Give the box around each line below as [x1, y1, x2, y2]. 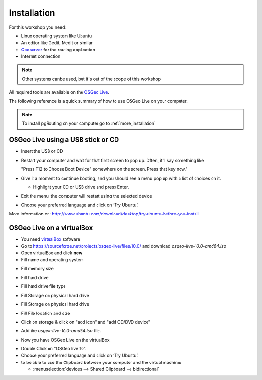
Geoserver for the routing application [21, 47, 96, 52]
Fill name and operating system [21, 257, 84, 263]
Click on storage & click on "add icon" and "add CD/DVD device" [21, 319, 150, 325]
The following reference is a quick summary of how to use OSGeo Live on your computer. [9, 98, 188, 104]
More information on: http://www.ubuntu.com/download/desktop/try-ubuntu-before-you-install [9, 211, 199, 217]
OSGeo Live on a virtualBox [9, 223, 93, 231]
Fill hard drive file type [21, 283, 66, 289]
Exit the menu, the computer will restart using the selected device [21, 193, 152, 199]
